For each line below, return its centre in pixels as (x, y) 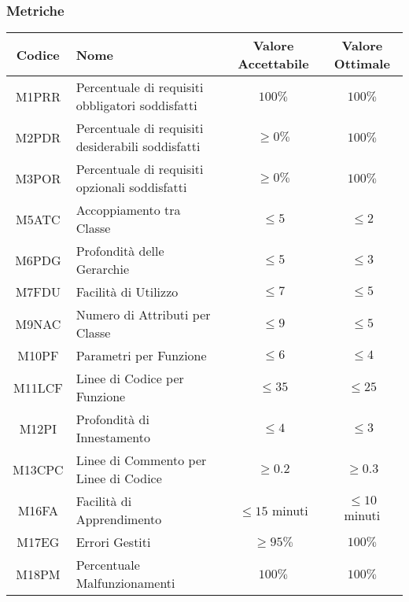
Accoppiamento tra (128, 210)
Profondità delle (120, 251)
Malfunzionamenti (125, 583)
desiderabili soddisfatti (138, 146)
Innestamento (113, 438)
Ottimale (362, 64)
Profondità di (112, 419)
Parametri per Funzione (141, 356)
